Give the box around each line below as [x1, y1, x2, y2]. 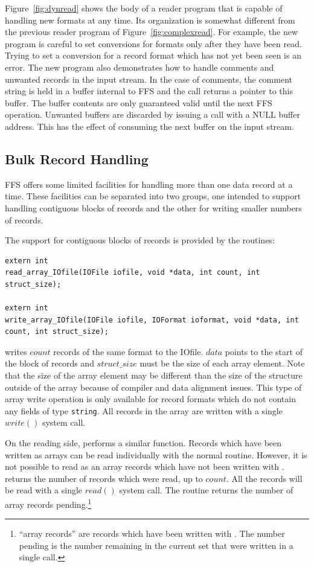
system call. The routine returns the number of [119, 484, 293, 496]
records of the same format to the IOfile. [53, 345, 203, 357]
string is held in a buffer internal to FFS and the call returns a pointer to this [5, 85, 293, 97]
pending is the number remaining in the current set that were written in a [19, 539, 293, 551]
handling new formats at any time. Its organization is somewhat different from [5, 13, 295, 26]
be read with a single [5, 484, 83, 496]
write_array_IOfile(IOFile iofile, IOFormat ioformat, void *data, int [5, 315, 299, 324]
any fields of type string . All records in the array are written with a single [5, 404, 283, 417]
